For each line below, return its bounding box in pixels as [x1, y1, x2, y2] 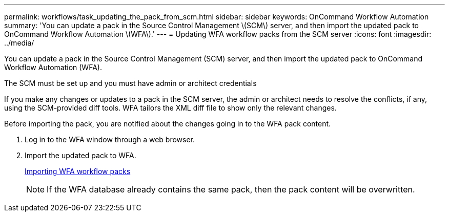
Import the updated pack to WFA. [25, 151, 136, 160]
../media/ [4, 38, 34, 47]
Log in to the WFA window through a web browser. [25, 135, 195, 144]
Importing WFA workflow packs [25, 167, 131, 176]
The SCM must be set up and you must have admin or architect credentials [4, 79, 257, 88]
